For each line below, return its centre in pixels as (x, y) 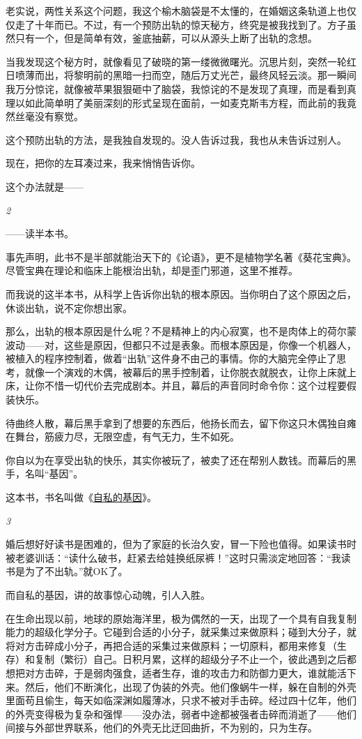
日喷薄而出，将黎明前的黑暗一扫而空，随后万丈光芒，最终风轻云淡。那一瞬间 (181, 75)
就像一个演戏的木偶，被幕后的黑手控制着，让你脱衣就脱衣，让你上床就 (186, 372)
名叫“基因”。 (54, 473)
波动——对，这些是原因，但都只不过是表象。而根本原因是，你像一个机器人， (181, 344)
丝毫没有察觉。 (49, 116)
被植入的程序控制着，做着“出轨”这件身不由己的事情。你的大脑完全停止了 (171, 358)
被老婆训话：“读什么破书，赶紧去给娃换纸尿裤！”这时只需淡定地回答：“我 (173, 557)
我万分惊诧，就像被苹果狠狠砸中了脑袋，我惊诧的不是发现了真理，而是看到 (176, 88)
